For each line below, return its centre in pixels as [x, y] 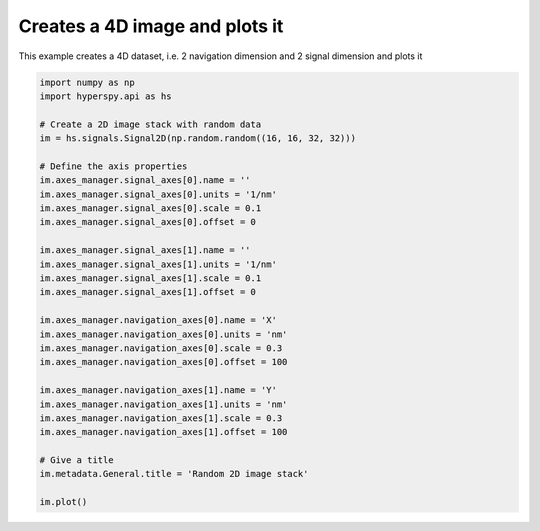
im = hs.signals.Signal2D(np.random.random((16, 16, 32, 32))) [198, 138]
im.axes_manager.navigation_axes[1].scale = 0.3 [161, 418]
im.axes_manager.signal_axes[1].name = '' [145, 250]
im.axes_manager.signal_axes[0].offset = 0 [148, 222]
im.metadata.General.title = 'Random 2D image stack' [174, 474]
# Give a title [76, 460]
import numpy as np [87, 82]
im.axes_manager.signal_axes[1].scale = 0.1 [150, 278]
